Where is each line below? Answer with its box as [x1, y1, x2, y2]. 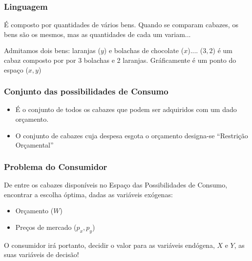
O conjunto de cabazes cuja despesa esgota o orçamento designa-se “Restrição [15, 130, 248, 140]
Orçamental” [15, 140, 54, 150]
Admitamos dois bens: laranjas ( [4, 45, 101, 56]
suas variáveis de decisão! [4, 249, 79, 260]
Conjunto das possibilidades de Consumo [4, 85, 168, 97]
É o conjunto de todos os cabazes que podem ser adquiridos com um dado [15, 104, 237, 114]
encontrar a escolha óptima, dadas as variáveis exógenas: [4, 189, 173, 199]
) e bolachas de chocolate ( [104, 45, 184, 56]
